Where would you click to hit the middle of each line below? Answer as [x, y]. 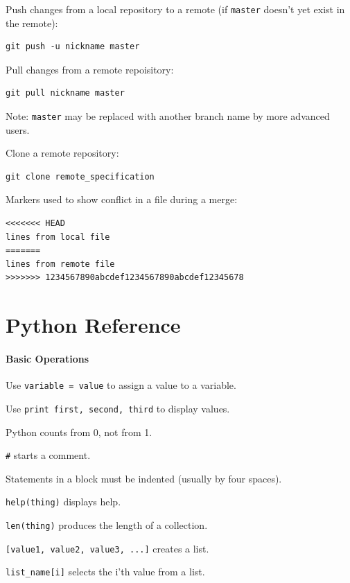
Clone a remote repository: [62, 153]
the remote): [32, 23]
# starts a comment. [48, 455]
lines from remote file [60, 264]
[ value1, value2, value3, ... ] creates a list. [107, 548]
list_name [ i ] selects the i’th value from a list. [105, 572]
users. [18, 129]
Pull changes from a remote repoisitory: [90, 69]
